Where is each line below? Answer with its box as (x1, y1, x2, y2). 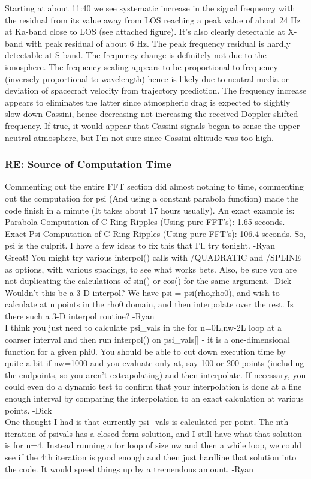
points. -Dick (5, 403, 52, 416)
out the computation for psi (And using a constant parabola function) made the (5, 191, 298, 204)
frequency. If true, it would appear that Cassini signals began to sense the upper (5, 119, 300, 131)
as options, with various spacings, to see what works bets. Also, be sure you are (5, 262, 297, 275)
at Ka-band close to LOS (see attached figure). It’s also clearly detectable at (5, 25, 285, 38)
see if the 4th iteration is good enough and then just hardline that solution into (5, 451, 297, 463)
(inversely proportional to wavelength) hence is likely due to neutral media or (5, 72, 289, 85)
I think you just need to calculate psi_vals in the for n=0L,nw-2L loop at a (5, 321, 282, 334)
